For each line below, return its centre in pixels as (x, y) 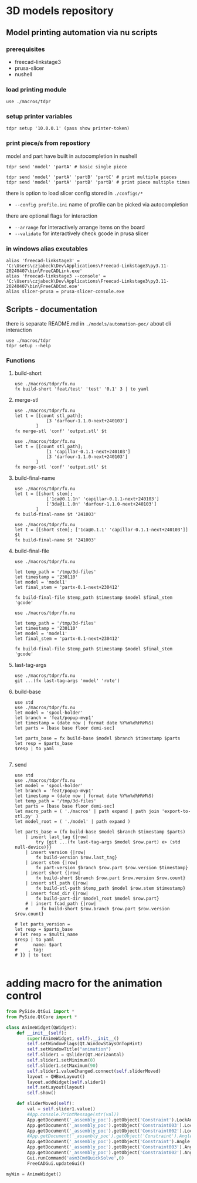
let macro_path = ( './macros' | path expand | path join (87, 811)
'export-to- (176, 811)
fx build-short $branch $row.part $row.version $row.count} (111, 878)
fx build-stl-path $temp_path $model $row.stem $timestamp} (111, 889)
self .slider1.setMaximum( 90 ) (63, 1066)
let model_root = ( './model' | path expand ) (72, 822)
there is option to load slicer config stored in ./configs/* (75, 193)
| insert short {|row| (53, 873)
